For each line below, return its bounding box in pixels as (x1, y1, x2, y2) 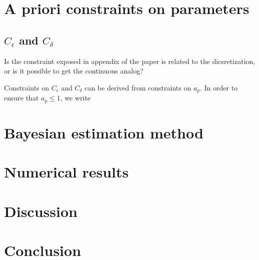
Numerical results (4, 161, 129, 182)
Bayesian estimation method (4, 122, 203, 142)
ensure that (4, 92, 39, 103)
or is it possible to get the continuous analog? (4, 65, 143, 76)
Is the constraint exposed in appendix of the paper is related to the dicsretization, (4, 55, 255, 66)
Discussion (4, 200, 77, 221)
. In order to (200, 82, 238, 92)
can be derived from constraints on (84, 82, 191, 92)
